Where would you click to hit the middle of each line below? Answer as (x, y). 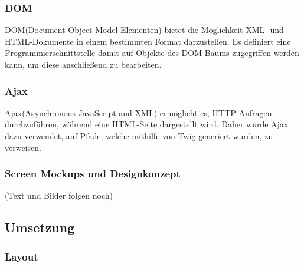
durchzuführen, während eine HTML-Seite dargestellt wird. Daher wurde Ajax (147, 124)
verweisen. (23, 147)
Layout (22, 256)
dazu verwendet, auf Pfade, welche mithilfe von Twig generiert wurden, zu (139, 136)
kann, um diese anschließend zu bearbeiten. (83, 64)
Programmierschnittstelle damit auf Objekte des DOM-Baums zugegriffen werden (152, 53)
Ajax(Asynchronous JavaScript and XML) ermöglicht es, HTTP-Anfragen (138, 112)
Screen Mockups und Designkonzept (93, 174)
